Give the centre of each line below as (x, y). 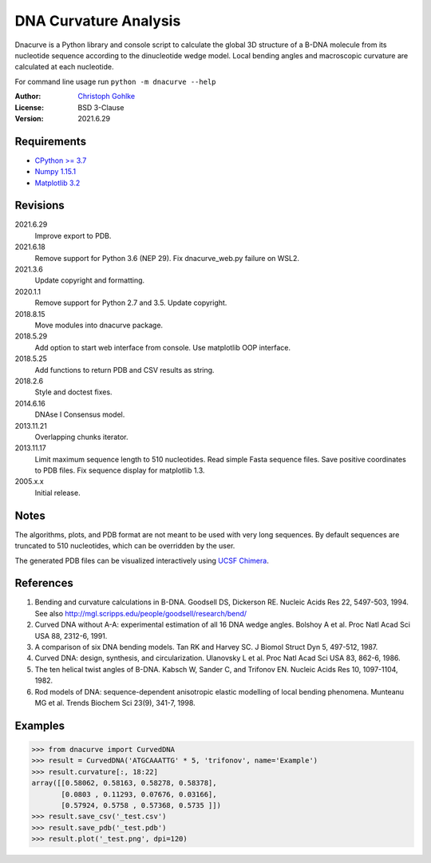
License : (29, 107)
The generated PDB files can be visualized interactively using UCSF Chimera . (142, 560)
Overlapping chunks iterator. (81, 437)
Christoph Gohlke (107, 97)
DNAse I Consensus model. (80, 414)
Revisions (40, 206)
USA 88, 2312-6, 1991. (71, 635)
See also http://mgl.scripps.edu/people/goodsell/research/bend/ (141, 613)
